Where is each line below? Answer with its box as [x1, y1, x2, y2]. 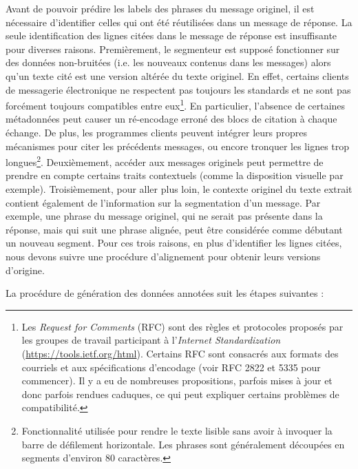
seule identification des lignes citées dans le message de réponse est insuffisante [6, 28, 337, 43]
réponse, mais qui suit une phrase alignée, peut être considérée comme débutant [6, 222, 343, 236]
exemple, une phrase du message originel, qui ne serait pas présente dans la [6, 209, 323, 223]
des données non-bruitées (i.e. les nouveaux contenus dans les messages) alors [6, 55, 331, 70]
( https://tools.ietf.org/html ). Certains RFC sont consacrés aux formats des [21, 346, 339, 360]
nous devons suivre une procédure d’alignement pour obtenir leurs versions [6, 249, 321, 263]
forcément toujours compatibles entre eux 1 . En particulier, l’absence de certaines [6, 96, 346, 112]
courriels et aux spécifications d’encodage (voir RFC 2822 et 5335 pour [21, 359, 321, 374]
